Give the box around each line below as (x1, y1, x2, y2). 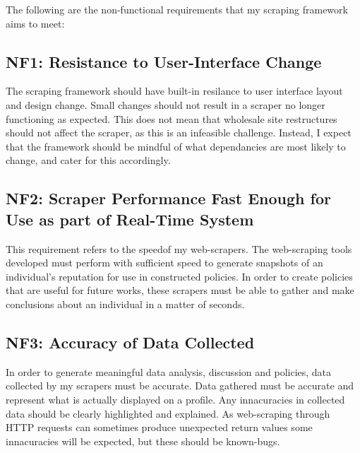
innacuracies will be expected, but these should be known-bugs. (6, 433, 280, 448)
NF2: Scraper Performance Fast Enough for (6, 187, 331, 209)
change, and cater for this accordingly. (6, 153, 171, 167)
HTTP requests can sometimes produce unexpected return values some (6, 420, 313, 435)
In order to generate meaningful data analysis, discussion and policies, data (6, 364, 332, 379)
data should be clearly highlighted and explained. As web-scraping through (6, 406, 330, 420)
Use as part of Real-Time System (6, 208, 254, 230)
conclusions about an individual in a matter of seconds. (6, 296, 245, 311)
